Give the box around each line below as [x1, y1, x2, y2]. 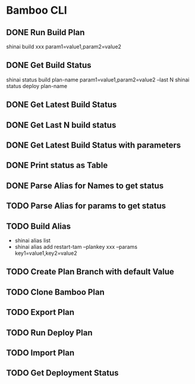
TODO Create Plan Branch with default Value [6, 267, 174, 277]
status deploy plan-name [6, 82, 67, 89]
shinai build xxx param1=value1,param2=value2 [6, 43, 122, 50]
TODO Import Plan [6, 348, 75, 358]
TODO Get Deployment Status [6, 368, 119, 378]
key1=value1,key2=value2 [14, 249, 77, 257]
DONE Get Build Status [6, 60, 92, 70]
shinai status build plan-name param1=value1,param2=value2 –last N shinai [6, 76, 190, 83]
